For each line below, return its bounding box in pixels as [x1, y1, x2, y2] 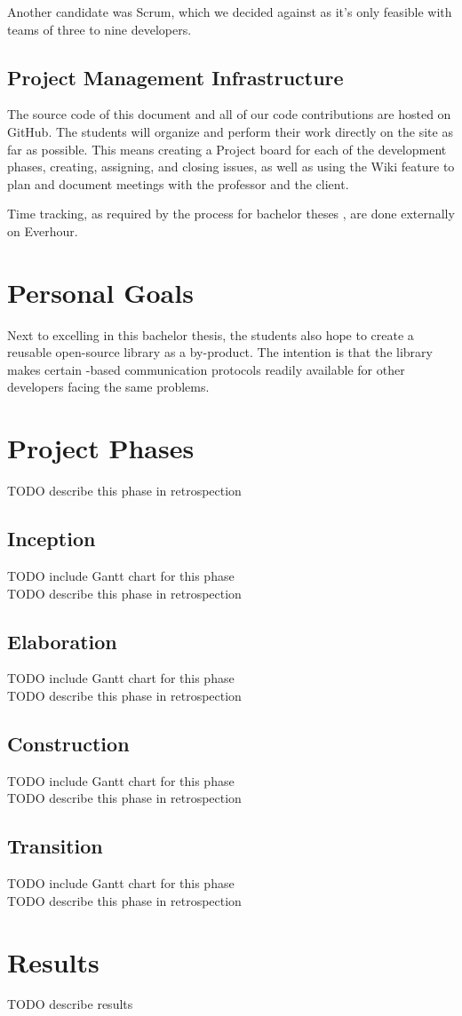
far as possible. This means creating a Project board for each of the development [7, 139, 447, 158]
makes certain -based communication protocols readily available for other [7, 360, 405, 378]
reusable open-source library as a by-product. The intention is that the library [7, 343, 433, 361]
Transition [7, 832, 103, 860]
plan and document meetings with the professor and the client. [7, 174, 349, 193]
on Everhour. [7, 221, 78, 240]
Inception [7, 525, 96, 552]
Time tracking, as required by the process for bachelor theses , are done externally [7, 204, 455, 223]
